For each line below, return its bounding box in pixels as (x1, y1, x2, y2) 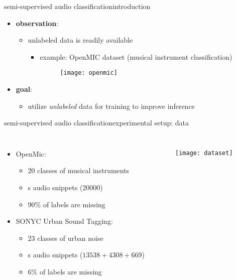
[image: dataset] (175, 149, 233, 157)
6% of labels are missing (28, 266, 102, 276)
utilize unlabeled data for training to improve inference (28, 100, 195, 111)
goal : (16, 84, 33, 94)
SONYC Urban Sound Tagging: (16, 216, 113, 226)
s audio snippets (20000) (28, 182, 103, 192)
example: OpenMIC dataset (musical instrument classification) (40, 51, 232, 62)
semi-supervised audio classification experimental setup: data (4, 117, 189, 128)
